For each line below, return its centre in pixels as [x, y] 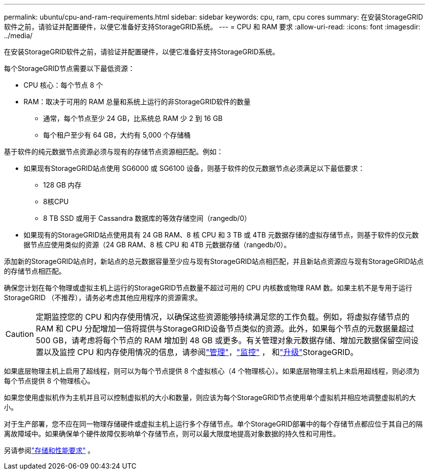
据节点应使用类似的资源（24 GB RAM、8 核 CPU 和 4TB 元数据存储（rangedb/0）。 [157, 245]
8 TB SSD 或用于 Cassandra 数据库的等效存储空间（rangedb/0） [147, 218]
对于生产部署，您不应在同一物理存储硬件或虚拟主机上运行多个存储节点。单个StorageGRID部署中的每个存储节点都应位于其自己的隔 [214, 424]
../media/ [18, 36]
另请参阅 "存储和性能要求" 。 [49, 450]
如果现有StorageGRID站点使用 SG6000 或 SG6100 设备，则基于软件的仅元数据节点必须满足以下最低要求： [194, 168]
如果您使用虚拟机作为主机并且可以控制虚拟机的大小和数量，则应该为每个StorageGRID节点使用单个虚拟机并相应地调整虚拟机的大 [210, 397]
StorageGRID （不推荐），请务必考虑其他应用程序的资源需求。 [103, 297]
